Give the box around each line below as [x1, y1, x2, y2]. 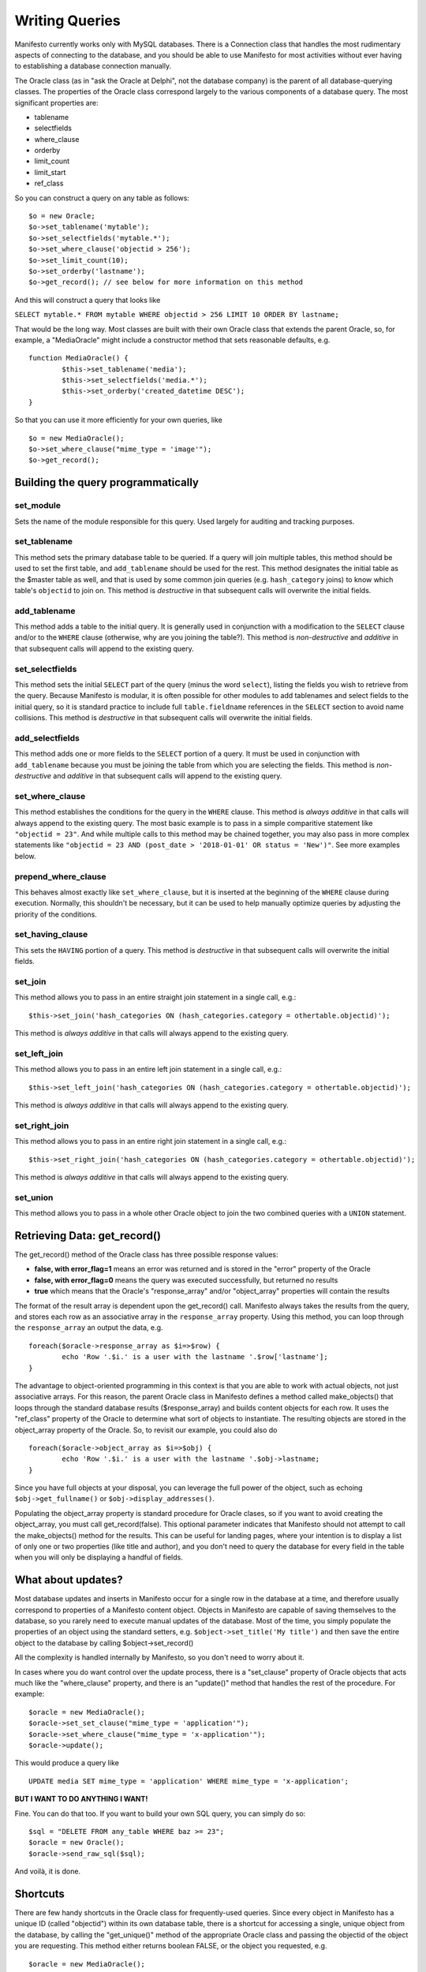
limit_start [34, 167, 66, 177]
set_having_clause [14, 929, 88, 940]
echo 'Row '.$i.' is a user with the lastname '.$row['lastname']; [62, 1353, 328, 1361]
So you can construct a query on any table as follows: [14, 193, 189, 203]
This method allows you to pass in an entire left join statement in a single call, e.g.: [14, 1065, 282, 1074]
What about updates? [14, 1574, 124, 1587]
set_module [14, 500, 61, 511]
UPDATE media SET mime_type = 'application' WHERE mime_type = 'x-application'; [28, 1776, 349, 1786]
